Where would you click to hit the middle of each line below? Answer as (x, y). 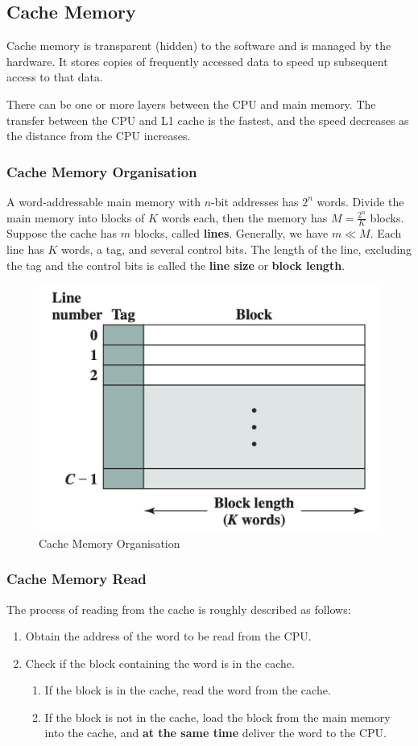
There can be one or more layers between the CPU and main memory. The (191, 104)
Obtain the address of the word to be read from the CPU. (168, 636)
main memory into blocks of (76, 217)
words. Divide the (360, 201)
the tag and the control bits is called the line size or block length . (176, 265)
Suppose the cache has (62, 233)
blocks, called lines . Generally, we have (231, 233)
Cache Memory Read (77, 579)
